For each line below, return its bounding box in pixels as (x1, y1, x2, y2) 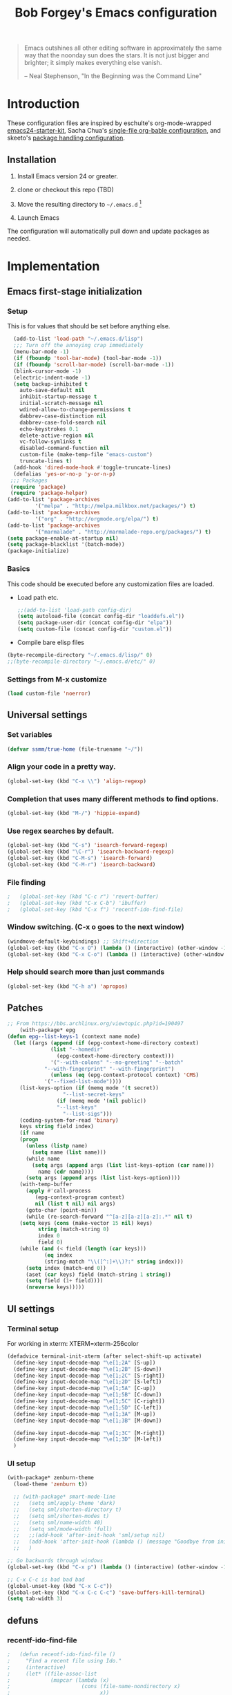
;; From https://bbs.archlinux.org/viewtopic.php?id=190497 (7, 1020, 184, 1027)
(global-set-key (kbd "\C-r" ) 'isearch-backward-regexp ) (7, 848, 175, 855)
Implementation (7, 258, 100, 274)
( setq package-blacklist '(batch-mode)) (7, 541, 126, 548)
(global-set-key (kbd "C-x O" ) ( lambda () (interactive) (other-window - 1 (7, 944, 227, 951)
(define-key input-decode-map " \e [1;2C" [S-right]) (13, 1372, 166, 1379)
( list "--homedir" (50, 1046, 104, 1053)
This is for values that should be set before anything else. (7, 322, 171, 330)
